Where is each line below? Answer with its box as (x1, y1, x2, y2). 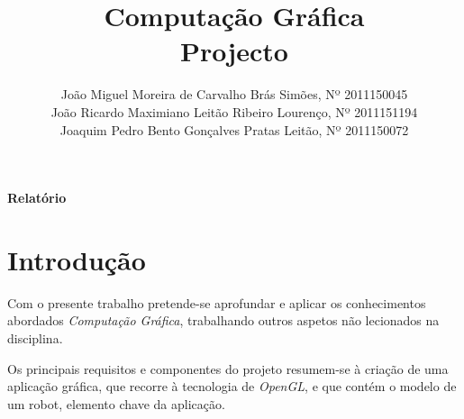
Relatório (7, 188, 67, 207)
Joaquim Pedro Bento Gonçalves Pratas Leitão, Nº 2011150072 (59, 120, 409, 139)
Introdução (7, 241, 146, 278)
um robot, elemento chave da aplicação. (7, 394, 225, 413)
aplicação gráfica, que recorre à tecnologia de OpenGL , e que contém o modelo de (7, 377, 457, 396)
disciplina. (7, 329, 63, 347)
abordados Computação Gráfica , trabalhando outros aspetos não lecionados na (7, 311, 440, 330)
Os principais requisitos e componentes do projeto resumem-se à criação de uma (7, 359, 449, 378)
